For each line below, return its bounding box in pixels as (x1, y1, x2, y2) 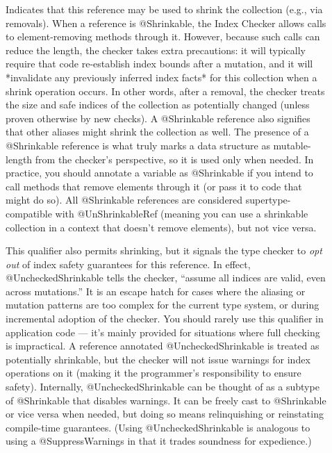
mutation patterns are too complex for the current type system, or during (6, 297, 319, 312)
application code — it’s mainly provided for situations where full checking (6, 324, 320, 339)
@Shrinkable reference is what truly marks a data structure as (6, 138, 270, 152)
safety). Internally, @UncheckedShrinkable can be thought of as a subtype (6, 379, 319, 394)
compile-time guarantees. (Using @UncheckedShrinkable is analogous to (6, 420, 310, 434)
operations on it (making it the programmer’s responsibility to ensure (6, 365, 301, 380)
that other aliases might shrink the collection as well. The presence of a (6, 124, 309, 139)
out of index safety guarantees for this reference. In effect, (6, 256, 251, 271)
